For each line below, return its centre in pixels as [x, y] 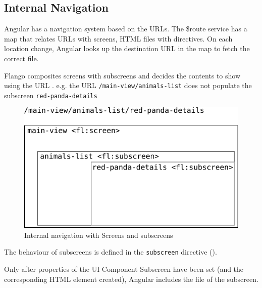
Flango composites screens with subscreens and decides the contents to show [122, 75]
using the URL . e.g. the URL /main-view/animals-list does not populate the [128, 85]
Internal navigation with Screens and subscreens [99, 235]
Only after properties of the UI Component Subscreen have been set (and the [124, 269]
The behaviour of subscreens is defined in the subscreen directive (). [111, 252]
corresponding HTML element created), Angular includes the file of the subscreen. [131, 279]
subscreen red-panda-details [51, 95]
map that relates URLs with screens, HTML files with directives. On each [118, 38]
